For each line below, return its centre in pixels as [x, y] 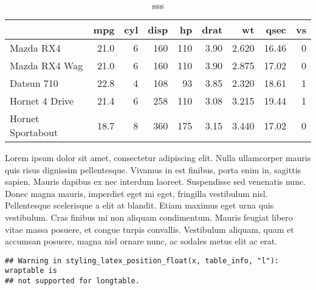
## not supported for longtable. [72, 281]
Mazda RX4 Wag [46, 65]
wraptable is [31, 271]
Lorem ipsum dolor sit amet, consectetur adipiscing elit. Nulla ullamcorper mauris [158, 157]
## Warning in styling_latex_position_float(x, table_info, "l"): [142, 261]
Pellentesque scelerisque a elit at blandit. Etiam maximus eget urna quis [139, 205]
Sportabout [34, 132]
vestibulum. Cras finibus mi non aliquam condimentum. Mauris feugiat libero [149, 217]
